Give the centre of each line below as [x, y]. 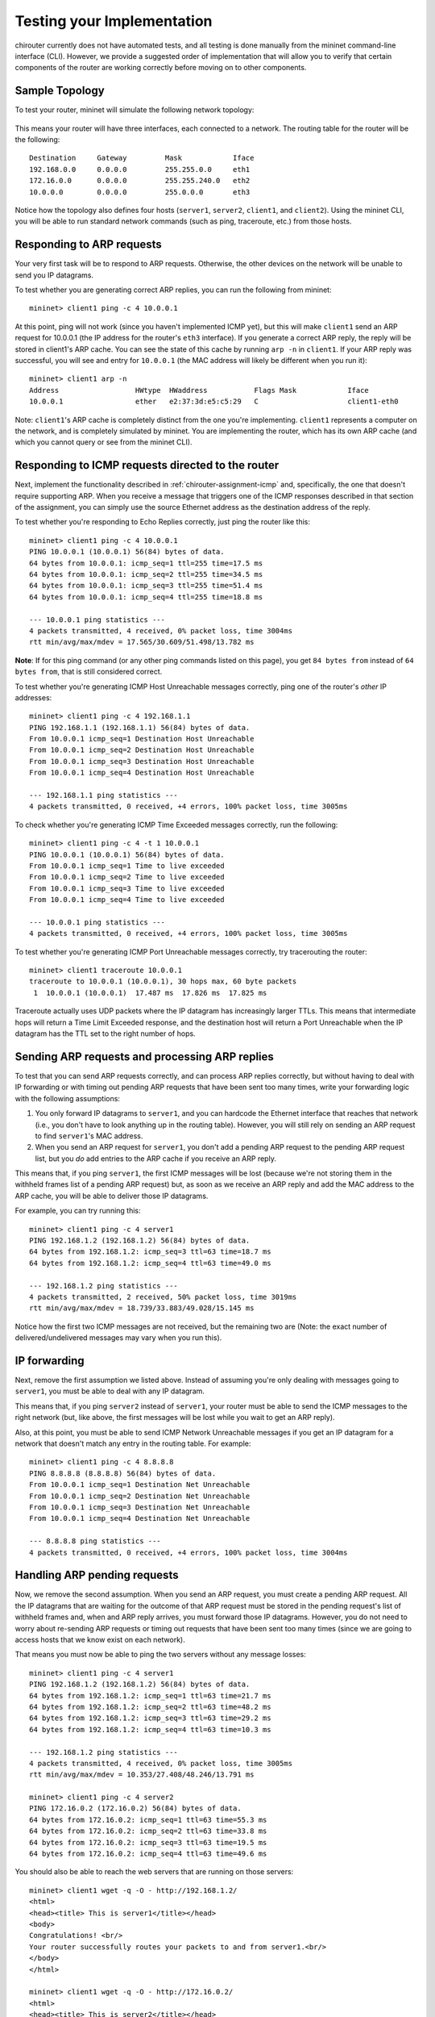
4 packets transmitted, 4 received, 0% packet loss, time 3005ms [161, 1763]
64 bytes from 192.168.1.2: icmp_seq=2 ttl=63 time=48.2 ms [150, 1707]
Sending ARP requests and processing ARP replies [144, 1057]
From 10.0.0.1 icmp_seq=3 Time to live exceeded [127, 888]
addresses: [33, 697]
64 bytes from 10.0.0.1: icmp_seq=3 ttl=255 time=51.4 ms [146, 586]
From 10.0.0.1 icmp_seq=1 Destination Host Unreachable [142, 739]
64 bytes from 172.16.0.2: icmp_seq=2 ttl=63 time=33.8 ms [148, 1831]
